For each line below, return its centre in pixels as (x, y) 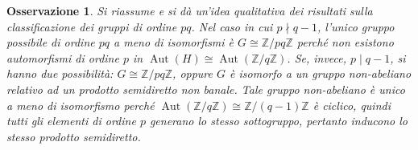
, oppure (193, 73)
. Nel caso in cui (232, 26)
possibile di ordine (51, 42)
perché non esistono (345, 42)
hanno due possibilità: (60, 73)
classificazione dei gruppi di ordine (92, 26)
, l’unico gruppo (356, 26)
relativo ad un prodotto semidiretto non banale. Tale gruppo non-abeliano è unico (206, 89)
